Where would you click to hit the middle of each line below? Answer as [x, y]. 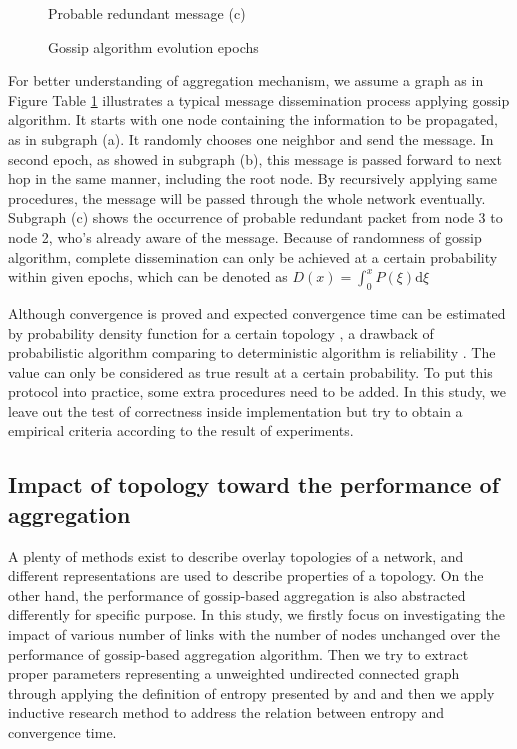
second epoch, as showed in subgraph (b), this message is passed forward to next [255, 158]
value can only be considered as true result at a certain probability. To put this [250, 371]
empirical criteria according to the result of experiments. [181, 430]
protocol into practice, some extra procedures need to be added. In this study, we [257, 391]
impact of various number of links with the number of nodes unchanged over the [254, 634]
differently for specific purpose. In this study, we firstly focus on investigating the [256, 614]
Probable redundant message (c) [147, 13]
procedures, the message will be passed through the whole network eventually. [247, 197]
